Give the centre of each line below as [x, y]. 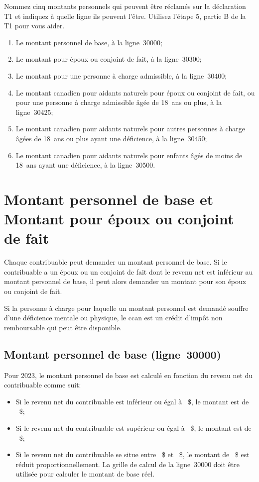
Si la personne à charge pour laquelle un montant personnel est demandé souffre [126, 308]
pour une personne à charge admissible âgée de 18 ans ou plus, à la [119, 102]
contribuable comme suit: [43, 385]
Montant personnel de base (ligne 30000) [113, 354]
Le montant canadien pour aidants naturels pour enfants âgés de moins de [129, 155]
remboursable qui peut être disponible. [63, 327]
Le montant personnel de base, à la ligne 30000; [89, 42]
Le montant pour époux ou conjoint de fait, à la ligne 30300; [109, 59]
